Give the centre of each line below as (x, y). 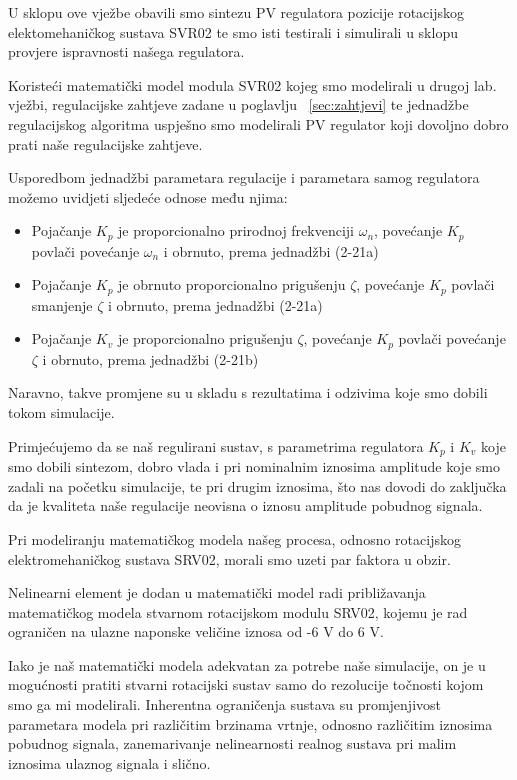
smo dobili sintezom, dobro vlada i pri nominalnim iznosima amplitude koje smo (254, 466)
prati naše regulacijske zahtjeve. (105, 143)
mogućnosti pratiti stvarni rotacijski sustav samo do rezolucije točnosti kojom (246, 684)
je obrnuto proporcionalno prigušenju (232, 284)
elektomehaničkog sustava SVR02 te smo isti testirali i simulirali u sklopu (233, 31)
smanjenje (62, 304)
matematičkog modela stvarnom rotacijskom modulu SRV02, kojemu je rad (238, 611)
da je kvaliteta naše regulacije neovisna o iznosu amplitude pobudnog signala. (245, 505)
